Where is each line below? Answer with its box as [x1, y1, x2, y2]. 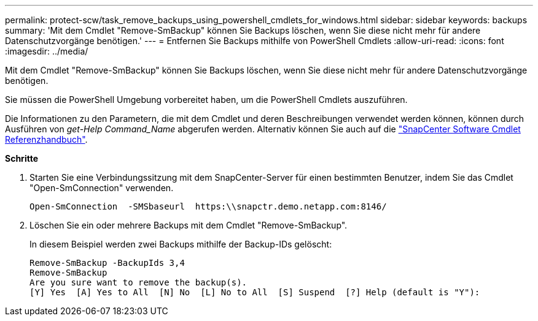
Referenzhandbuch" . [5, 134, 88, 145]
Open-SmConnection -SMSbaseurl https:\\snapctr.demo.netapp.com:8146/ [29, 202, 387, 211]
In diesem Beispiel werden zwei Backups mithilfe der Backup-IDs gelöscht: [29, 239, 332, 249]
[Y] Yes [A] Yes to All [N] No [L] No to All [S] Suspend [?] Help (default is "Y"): [29, 287, 480, 297]
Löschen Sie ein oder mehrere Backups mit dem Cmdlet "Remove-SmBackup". [29, 220, 348, 230]
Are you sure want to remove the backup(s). [29, 278, 248, 287]
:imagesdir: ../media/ [5, 46, 88, 56]
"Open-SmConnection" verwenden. [29, 183, 174, 193]
